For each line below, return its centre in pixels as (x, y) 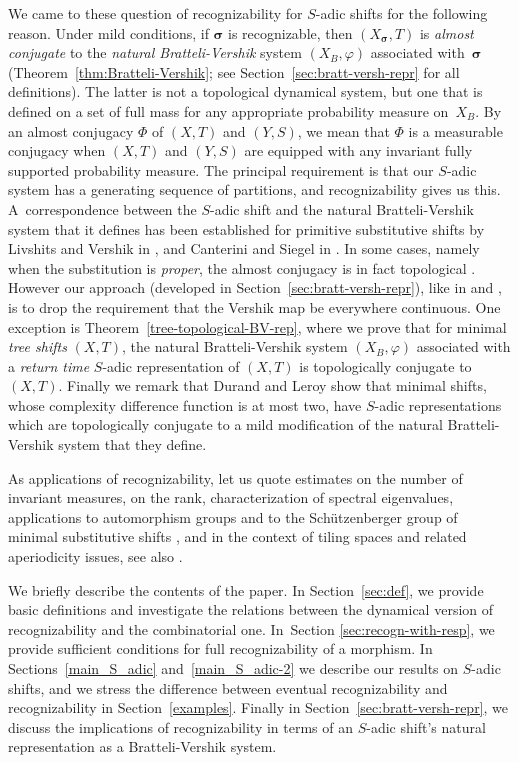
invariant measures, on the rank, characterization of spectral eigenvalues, (231, 497)
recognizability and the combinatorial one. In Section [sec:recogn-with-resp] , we (251, 628)
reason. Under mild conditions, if (108, 32)
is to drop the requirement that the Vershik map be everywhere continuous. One (254, 306)
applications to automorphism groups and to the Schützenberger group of (233, 516)
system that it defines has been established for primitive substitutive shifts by (246, 228)
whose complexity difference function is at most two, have (185, 404)
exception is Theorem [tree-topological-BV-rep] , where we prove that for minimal (257, 326)
